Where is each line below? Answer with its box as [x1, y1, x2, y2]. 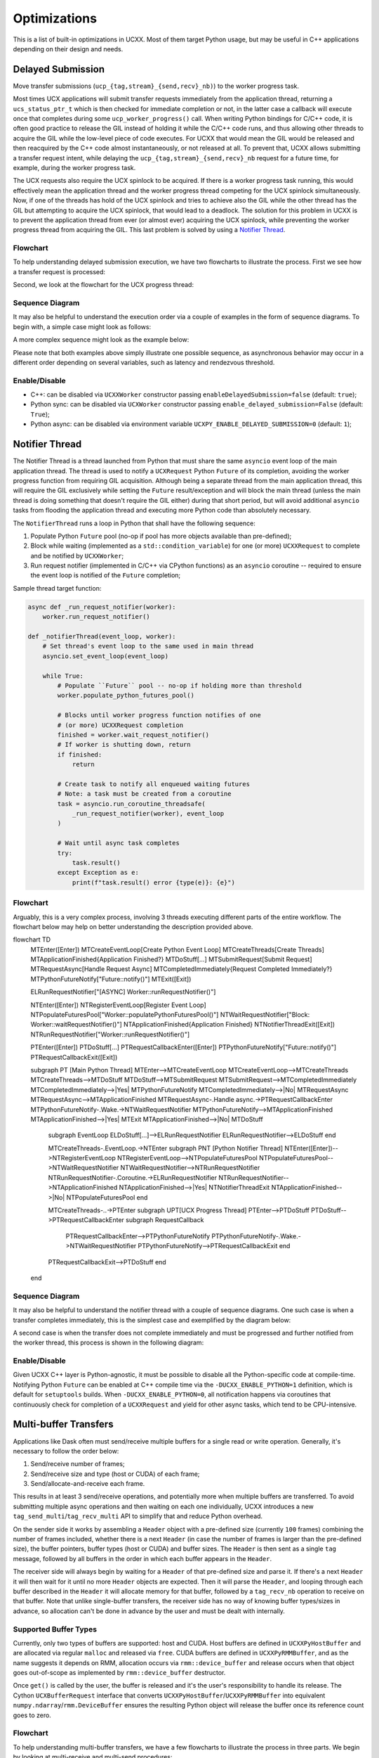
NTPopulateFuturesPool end [66, 1193, 148, 1202]
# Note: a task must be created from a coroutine [57, 790, 232, 798]
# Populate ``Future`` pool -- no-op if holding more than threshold [57, 681, 302, 689]
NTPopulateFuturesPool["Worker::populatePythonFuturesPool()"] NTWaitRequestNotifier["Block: [30, 1010, 310, 1019]
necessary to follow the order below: [13, 1446, 119, 1455]
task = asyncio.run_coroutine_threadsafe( [57, 800, 206, 808]
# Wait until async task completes [57, 839, 180, 847]
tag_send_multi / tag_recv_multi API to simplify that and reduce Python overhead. [13, 1512, 263, 1520]
